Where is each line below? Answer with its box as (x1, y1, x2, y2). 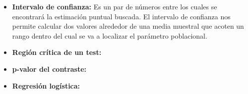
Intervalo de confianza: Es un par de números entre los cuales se (12, 1, 217, 11)
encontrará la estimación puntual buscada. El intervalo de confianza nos (12, 11, 231, 21)
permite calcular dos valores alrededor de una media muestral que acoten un (12, 21, 244, 31)
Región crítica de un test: (12, 47, 102, 57)
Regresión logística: (12, 80, 80, 91)
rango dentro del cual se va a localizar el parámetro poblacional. (12, 30, 207, 41)
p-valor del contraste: (12, 63, 87, 74)
